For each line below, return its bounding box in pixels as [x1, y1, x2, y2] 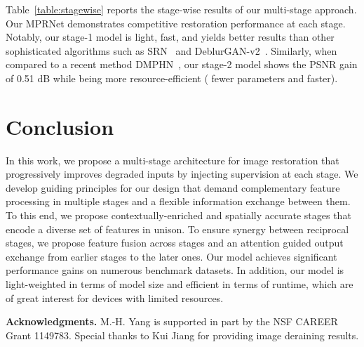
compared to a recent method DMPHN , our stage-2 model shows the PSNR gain [6, 57, 358, 72]
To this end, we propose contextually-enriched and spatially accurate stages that [6, 208, 351, 223]
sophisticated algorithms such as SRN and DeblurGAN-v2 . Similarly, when [6, 43, 337, 58]
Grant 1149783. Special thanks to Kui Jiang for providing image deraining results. [6, 327, 359, 342]
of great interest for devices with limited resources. [6, 290, 224, 305]
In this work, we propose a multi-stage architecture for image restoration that [6, 152, 339, 167]
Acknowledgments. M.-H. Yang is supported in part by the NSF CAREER [6, 314, 338, 329]
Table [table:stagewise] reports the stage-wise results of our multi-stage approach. [6, 2, 357, 16]
